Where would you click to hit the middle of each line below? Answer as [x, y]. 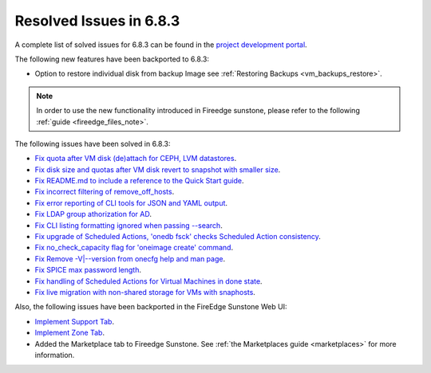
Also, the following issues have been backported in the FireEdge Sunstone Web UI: [151, 307]
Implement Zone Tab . [70, 333]
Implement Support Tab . [75, 321]
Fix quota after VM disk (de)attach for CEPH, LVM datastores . [136, 159]
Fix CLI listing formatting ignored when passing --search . [129, 225]
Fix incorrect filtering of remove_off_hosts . [105, 192]
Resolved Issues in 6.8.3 [97, 21]
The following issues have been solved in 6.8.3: [93, 143]
